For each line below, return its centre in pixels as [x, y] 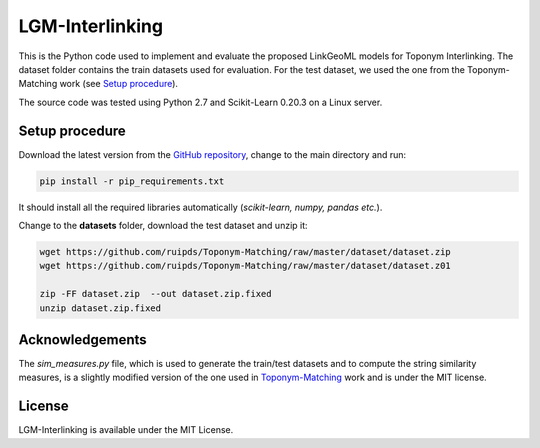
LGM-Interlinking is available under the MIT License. [126, 430]
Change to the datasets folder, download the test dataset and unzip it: [163, 225]
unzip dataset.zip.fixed [100, 308]
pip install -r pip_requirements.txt [132, 181]
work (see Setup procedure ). [119, 84]
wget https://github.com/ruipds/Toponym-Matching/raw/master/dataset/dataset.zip [245, 251]
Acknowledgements [82, 339]
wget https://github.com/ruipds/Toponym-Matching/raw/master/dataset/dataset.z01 [245, 266]
